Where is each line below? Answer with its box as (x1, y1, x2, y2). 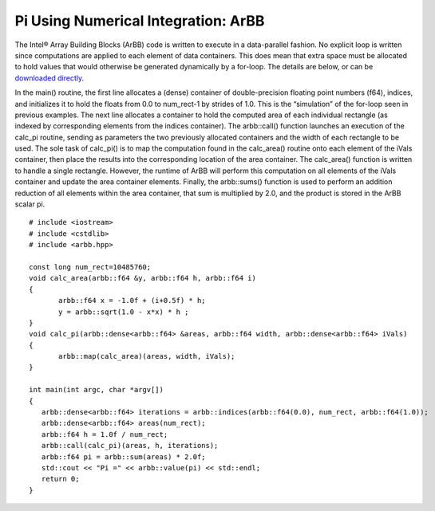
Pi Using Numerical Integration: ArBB (14, 12, 265, 29)
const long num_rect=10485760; (29, 262, 152, 271)
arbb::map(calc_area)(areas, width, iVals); (58, 352, 235, 361)
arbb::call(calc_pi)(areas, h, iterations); (41, 441, 219, 450)
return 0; (41, 474, 80, 484)
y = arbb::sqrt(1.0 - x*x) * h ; (58, 307, 189, 316)
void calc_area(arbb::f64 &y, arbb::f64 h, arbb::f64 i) (29, 273, 257, 283)
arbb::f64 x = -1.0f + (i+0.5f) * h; (58, 296, 207, 305)
